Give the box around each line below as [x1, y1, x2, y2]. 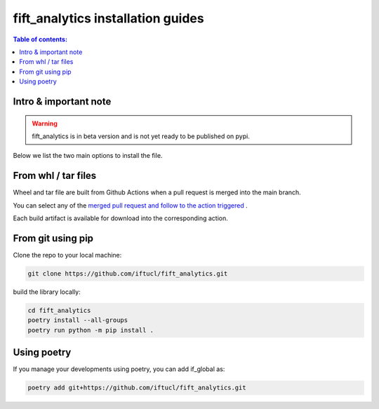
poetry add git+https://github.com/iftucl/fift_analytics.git [27, 384, 246, 392]
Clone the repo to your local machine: [13, 250, 122, 259]
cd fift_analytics [27, 306, 91, 314]
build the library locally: [13, 288, 81, 296]
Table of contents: [13, 35, 68, 43]
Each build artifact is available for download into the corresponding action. [13, 214, 228, 222]
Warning [32, 119, 58, 128]
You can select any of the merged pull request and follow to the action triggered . [13, 201, 248, 210]
